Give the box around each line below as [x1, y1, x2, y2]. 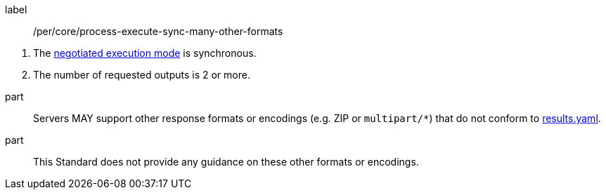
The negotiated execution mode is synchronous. [33, 47, 257, 59]
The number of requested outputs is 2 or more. [33, 69, 250, 81]
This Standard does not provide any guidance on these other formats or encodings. [33, 156, 419, 168]
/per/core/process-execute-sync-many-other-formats [33, 25, 283, 37]
